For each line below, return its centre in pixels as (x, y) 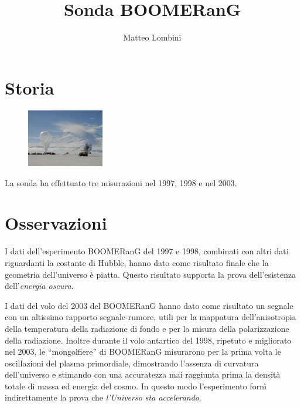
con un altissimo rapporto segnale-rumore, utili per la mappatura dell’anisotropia (150, 317)
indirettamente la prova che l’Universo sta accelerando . (103, 397)
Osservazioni (56, 223)
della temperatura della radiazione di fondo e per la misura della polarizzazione (147, 328)
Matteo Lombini (152, 37)
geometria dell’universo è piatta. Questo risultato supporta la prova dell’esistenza (150, 274)
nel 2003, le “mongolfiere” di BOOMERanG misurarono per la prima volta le (143, 351)
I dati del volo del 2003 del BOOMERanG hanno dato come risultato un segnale (149, 305)
